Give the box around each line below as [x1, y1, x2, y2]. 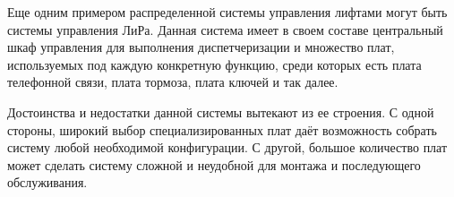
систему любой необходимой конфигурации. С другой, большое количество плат [7, 138, 448, 157]
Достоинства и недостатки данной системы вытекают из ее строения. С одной [7, 102, 434, 121]
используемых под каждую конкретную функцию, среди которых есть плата [7, 55, 422, 73]
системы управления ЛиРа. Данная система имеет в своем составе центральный [7, 20, 443, 39]
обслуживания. [7, 173, 88, 192]
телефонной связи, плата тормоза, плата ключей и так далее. [7, 73, 338, 91]
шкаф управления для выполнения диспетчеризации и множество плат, [7, 38, 395, 56]
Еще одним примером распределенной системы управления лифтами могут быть [7, 3, 448, 21]
